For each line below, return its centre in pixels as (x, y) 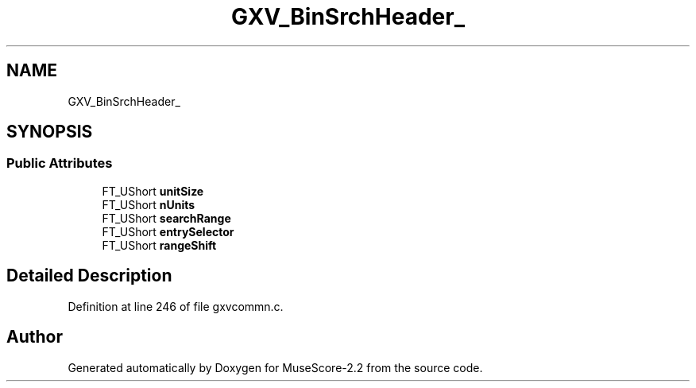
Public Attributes (60, 163)
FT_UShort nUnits (149, 204)
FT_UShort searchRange (166, 218)
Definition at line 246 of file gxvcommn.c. (176, 306)
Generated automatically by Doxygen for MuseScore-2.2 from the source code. (275, 367)
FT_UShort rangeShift (159, 245)
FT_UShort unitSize (153, 191)
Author (35, 337)
